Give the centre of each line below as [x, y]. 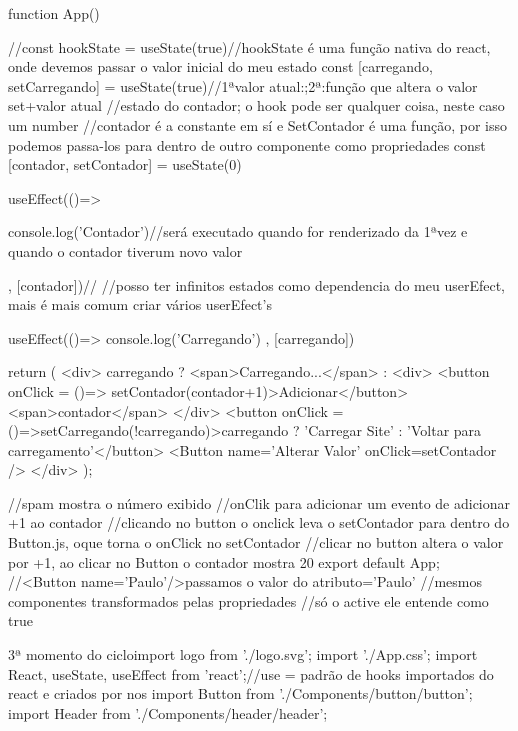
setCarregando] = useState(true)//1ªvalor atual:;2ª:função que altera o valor [243, 85]
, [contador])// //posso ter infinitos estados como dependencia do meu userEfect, [256, 284]
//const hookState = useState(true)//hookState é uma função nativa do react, [249, 46]
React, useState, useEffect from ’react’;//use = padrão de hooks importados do [251, 673]
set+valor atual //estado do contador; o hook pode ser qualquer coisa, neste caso [256, 105]
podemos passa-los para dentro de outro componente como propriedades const [247, 144]
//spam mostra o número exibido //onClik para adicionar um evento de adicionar [259, 502]
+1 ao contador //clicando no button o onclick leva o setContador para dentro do [259, 522]
